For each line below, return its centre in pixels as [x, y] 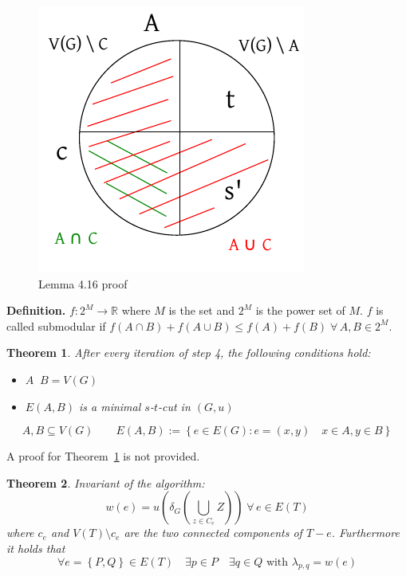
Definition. [36, 310]
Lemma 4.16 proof [83, 283]
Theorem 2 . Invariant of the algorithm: [106, 482]
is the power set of [300, 310]
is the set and [202, 310]
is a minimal [110, 406]
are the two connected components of [213, 533]
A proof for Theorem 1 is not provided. [103, 456]
